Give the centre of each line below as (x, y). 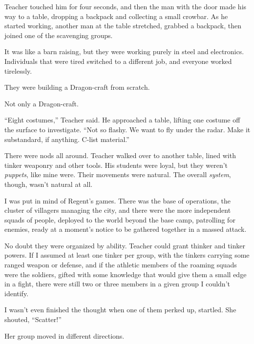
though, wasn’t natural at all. (49, 184)
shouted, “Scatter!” (33, 319)
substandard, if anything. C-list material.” (67, 139)
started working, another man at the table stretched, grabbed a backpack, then (123, 26)
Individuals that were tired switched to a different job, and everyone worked (118, 61)
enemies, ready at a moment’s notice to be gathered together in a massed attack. (126, 229)
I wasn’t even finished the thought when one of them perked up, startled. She (120, 310)
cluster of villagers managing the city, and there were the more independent (118, 210)
